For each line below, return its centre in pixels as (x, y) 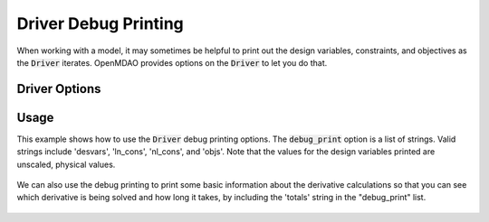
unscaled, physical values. (66, 164)
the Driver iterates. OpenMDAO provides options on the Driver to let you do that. (172, 62)
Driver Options (59, 89)
